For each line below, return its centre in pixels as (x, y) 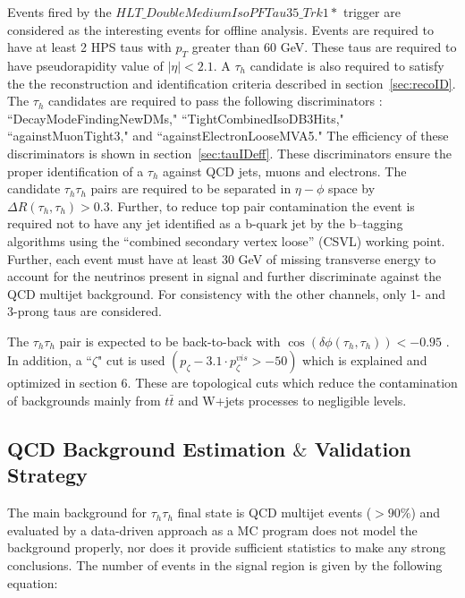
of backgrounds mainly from (84, 401)
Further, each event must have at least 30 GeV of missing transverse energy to (222, 258)
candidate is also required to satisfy (347, 65)
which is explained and (365, 360)
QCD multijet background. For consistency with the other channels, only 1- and (226, 293)
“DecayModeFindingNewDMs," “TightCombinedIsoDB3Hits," (176, 118)
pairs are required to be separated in (191, 188)
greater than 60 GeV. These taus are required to (324, 47)
